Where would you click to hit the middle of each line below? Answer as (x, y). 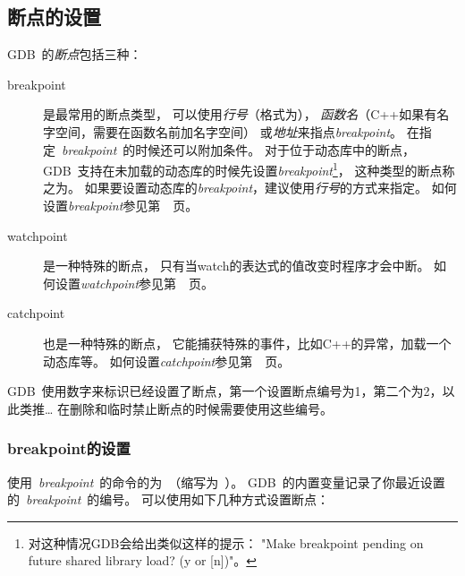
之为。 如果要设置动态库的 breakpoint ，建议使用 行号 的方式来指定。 (236, 188)
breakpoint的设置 (69, 448)
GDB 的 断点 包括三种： (75, 54)
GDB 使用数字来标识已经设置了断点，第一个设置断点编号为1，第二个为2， (225, 391)
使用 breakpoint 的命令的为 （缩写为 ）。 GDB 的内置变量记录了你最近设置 (226, 481)
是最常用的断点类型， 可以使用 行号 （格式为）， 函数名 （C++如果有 (240, 114)
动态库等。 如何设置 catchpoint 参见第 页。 (167, 361)
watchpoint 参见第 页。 (148, 283)
